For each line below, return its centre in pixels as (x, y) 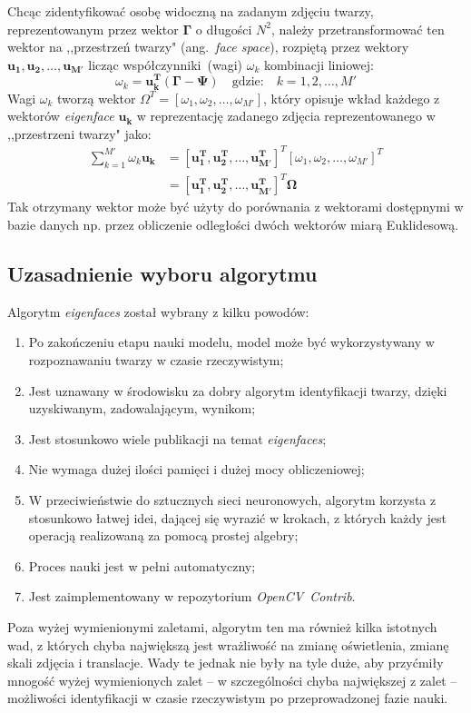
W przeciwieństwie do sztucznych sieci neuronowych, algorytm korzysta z (232, 500)
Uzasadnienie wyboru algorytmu (162, 274)
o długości (224, 29)
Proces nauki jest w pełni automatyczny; (142, 565)
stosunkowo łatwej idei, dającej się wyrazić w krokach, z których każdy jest (237, 517)
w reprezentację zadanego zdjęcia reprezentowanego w (286, 116)
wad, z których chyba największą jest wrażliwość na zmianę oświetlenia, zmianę (228, 644)
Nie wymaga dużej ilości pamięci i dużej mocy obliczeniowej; (196, 469)
